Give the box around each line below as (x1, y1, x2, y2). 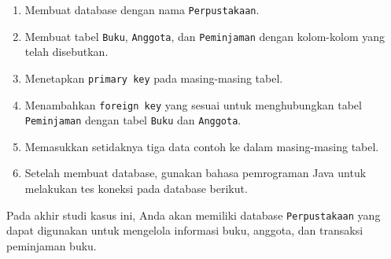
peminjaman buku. (6, 237, 97, 253)
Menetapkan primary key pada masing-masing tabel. (24, 69, 283, 86)
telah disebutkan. (24, 43, 109, 60)
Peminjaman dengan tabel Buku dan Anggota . (24, 112, 242, 128)
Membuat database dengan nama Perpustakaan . (24, 2, 260, 17)
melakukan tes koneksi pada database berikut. (24, 180, 248, 197)
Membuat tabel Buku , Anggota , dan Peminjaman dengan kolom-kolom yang (24, 28, 385, 44)
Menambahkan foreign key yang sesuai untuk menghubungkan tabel (24, 96, 362, 113)
